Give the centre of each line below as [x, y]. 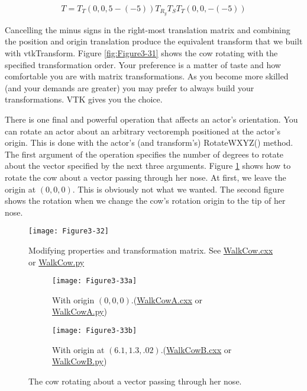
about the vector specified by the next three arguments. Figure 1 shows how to [148, 166]
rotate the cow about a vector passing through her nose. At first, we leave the [146, 177]
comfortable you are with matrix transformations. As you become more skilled [147, 76]
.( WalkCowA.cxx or [167, 299]
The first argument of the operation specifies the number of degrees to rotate [144, 154]
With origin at [78, 349]
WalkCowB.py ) [80, 361]
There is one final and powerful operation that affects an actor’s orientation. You [151, 119]
